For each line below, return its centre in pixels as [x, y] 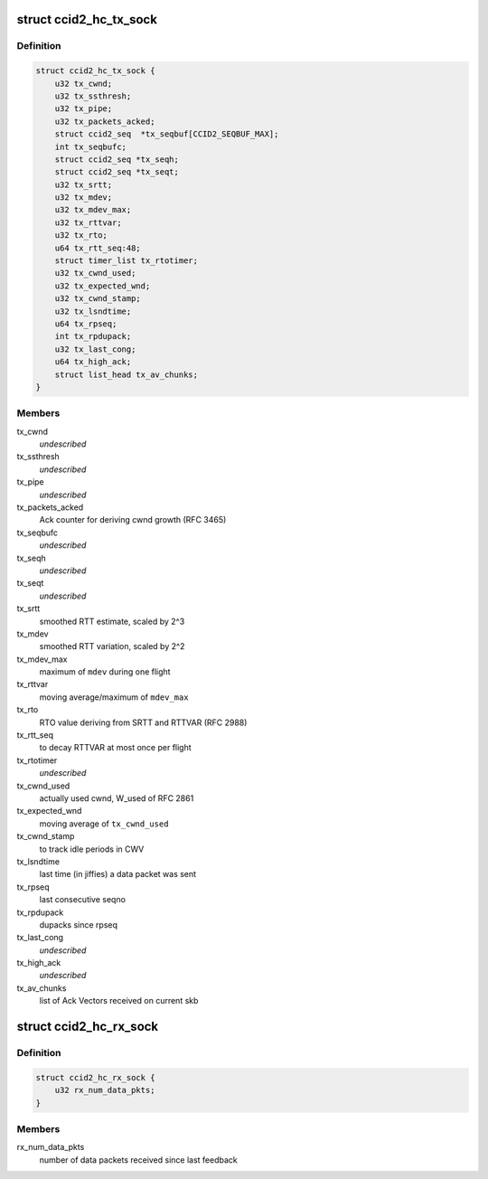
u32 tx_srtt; [84, 184]
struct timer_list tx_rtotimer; [127, 261]
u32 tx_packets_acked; [105, 121]
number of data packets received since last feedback [139, 1160]
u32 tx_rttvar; [88, 222]
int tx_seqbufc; [90, 146]
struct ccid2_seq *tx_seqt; [117, 172]
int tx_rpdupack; [93, 336]
